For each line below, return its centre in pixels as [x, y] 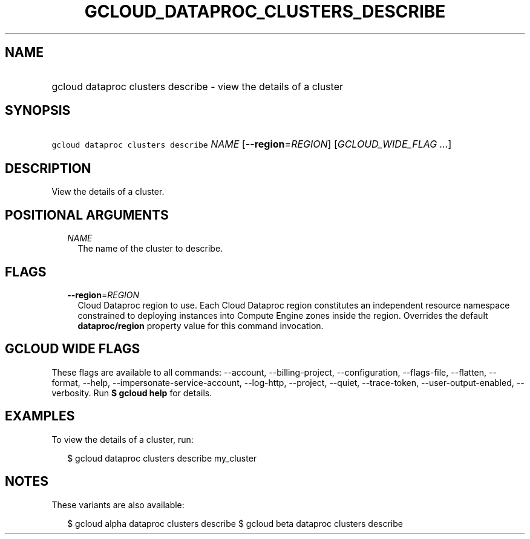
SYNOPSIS [38, 111]
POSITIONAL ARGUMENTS [87, 215]
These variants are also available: [118, 505]
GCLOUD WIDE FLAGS [73, 349]
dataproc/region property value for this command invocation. [201, 325]
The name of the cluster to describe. [150, 249]
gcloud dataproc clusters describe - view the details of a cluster [197, 86]
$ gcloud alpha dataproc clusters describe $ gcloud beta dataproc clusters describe [235, 523]
